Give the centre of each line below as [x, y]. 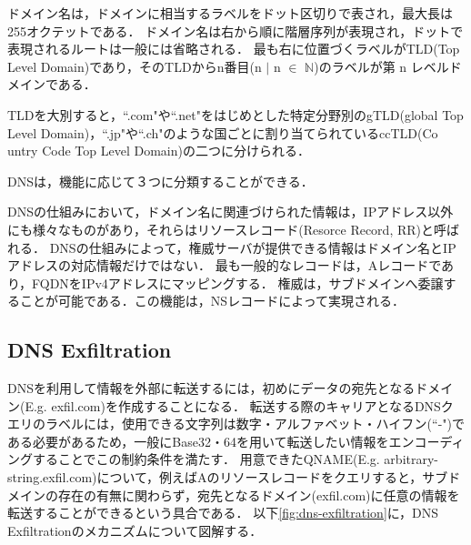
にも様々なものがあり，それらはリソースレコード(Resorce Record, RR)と [220, 229]
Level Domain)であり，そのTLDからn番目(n [135, 66]
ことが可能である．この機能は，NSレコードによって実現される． [212, 301]
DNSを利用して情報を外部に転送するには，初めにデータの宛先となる [211, 388]
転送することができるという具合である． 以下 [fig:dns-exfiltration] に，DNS [223, 513]
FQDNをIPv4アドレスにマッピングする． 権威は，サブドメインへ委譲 [238, 283]
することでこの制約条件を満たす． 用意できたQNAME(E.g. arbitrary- [235, 459]
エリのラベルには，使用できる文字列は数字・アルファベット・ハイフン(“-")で [236, 424]
